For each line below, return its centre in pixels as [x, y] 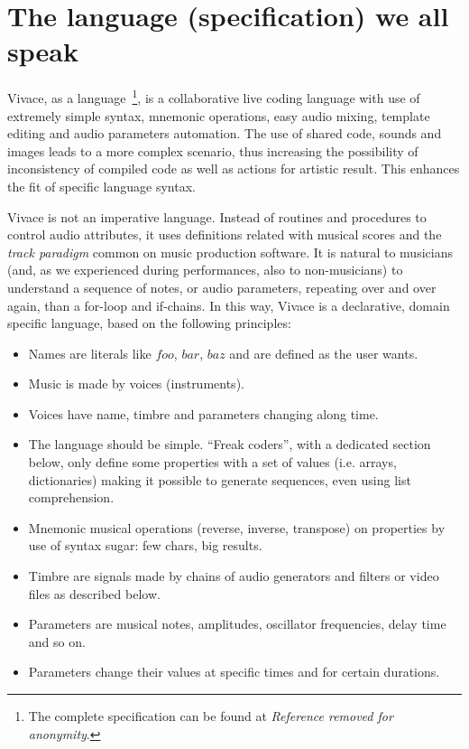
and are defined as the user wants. [324, 353]
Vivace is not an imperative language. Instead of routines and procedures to [217, 216]
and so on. [57, 641]
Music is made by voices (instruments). [136, 384]
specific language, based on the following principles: [149, 323]
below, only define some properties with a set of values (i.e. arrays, [212, 462]
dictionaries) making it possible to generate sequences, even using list [220, 479]
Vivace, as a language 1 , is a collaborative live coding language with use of [214, 96]
